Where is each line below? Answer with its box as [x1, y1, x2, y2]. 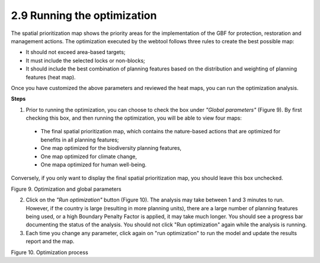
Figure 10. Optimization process [11, 249, 88, 256]
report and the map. [25, 238, 75, 245]
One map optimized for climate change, [40, 153, 137, 160]
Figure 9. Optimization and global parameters [11, 185, 121, 193]
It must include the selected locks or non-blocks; [25, 57, 145, 64]
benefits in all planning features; [40, 136, 119, 143]
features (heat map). [25, 73, 76, 81]
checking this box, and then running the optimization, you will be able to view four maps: [25, 114, 242, 121]
